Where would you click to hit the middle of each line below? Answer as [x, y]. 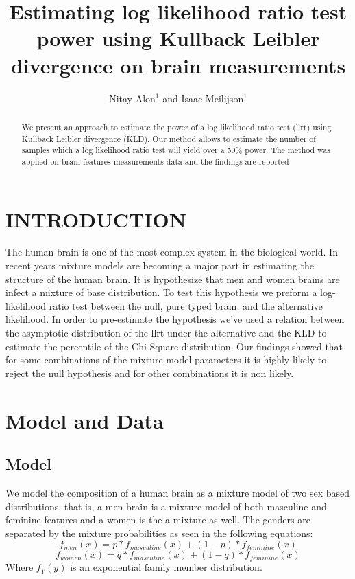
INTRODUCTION [96, 219]
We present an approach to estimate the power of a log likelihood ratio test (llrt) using [176, 127]
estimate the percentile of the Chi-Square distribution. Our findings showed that [174, 346]
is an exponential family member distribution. [166, 567]
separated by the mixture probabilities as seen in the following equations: [159, 533]
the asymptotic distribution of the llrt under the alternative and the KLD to [166, 333]
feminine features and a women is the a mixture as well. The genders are [158, 520]
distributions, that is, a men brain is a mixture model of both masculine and [166, 506]
